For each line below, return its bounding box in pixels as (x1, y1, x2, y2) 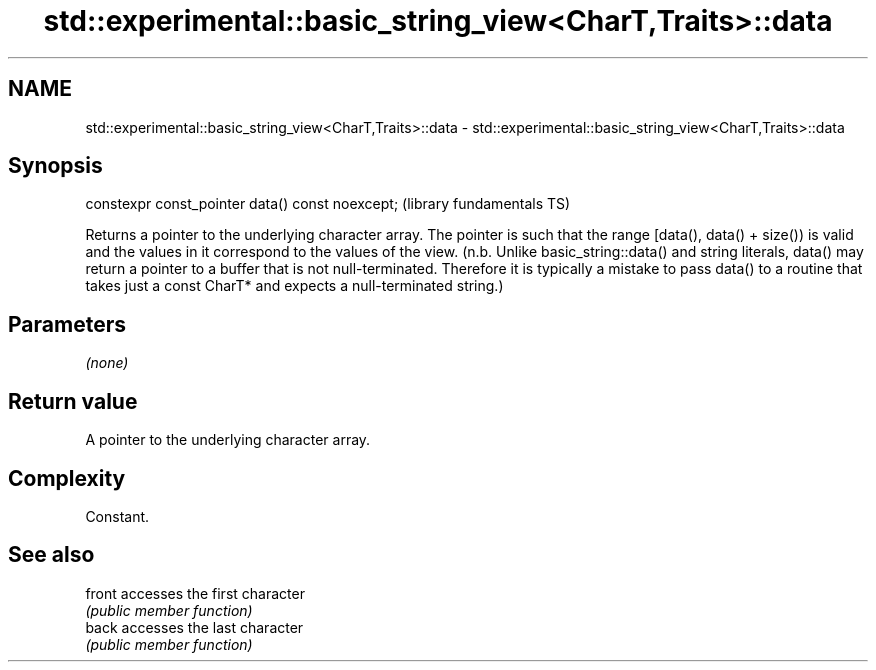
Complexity (8, 465, 126, 491)
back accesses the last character (85, 618, 304, 636)
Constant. (85, 507, 150, 525)
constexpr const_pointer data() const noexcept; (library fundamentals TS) (85, 195, 571, 213)
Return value (8, 388, 138, 414)
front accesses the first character (85, 584, 305, 602)
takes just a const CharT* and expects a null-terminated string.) (85, 277, 504, 295)
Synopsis (8, 153, 103, 179)
